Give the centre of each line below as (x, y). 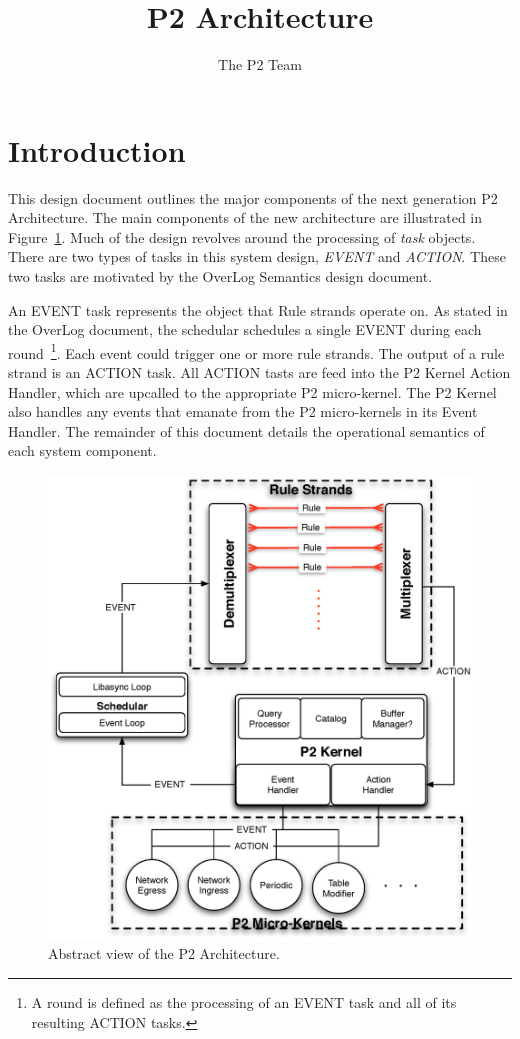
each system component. (82, 450)
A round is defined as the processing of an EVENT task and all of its (244, 1002)
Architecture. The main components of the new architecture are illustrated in (245, 217)
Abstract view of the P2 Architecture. (164, 953)
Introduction (97, 149)
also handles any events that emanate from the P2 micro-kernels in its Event (243, 411)
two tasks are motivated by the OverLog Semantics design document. (220, 276)
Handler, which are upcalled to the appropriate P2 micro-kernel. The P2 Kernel (252, 391)
